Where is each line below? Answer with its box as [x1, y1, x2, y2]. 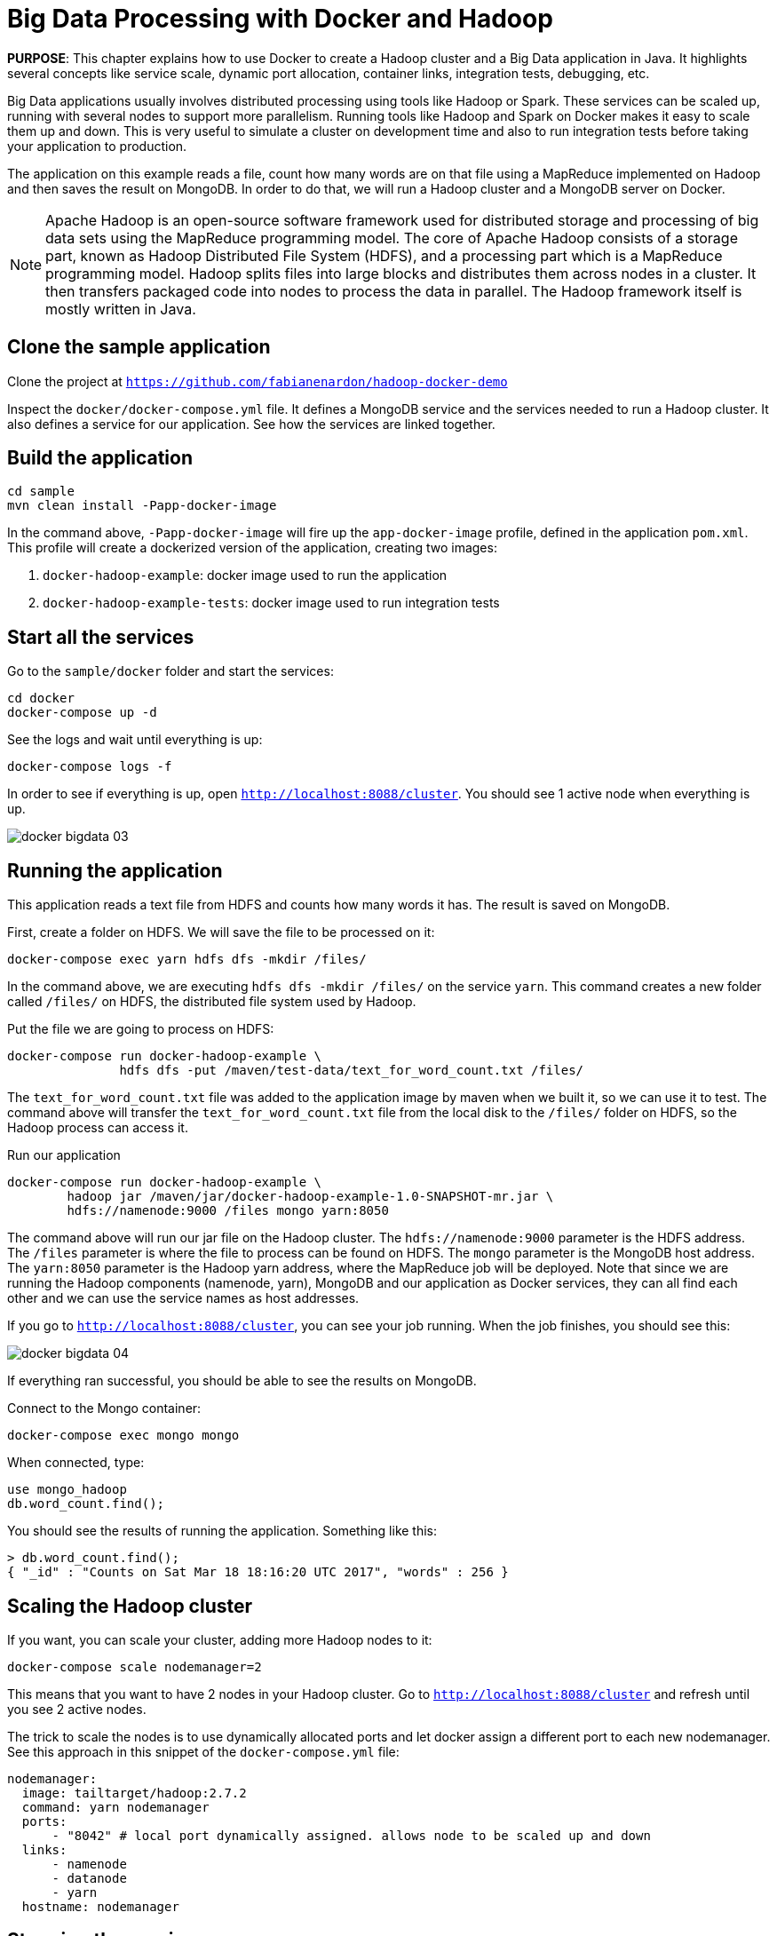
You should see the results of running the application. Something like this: [7, 1523, 438, 1539]
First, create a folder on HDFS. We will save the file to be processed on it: [7, 924, 435, 940]
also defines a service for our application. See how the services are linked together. [7, 416, 496, 432]
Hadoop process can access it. [7, 1120, 188, 1136]
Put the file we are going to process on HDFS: [7, 1021, 274, 1037]
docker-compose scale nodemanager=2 [7, 1659, 262, 1674]
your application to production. [7, 138, 187, 154]
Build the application [7, 447, 193, 470]
